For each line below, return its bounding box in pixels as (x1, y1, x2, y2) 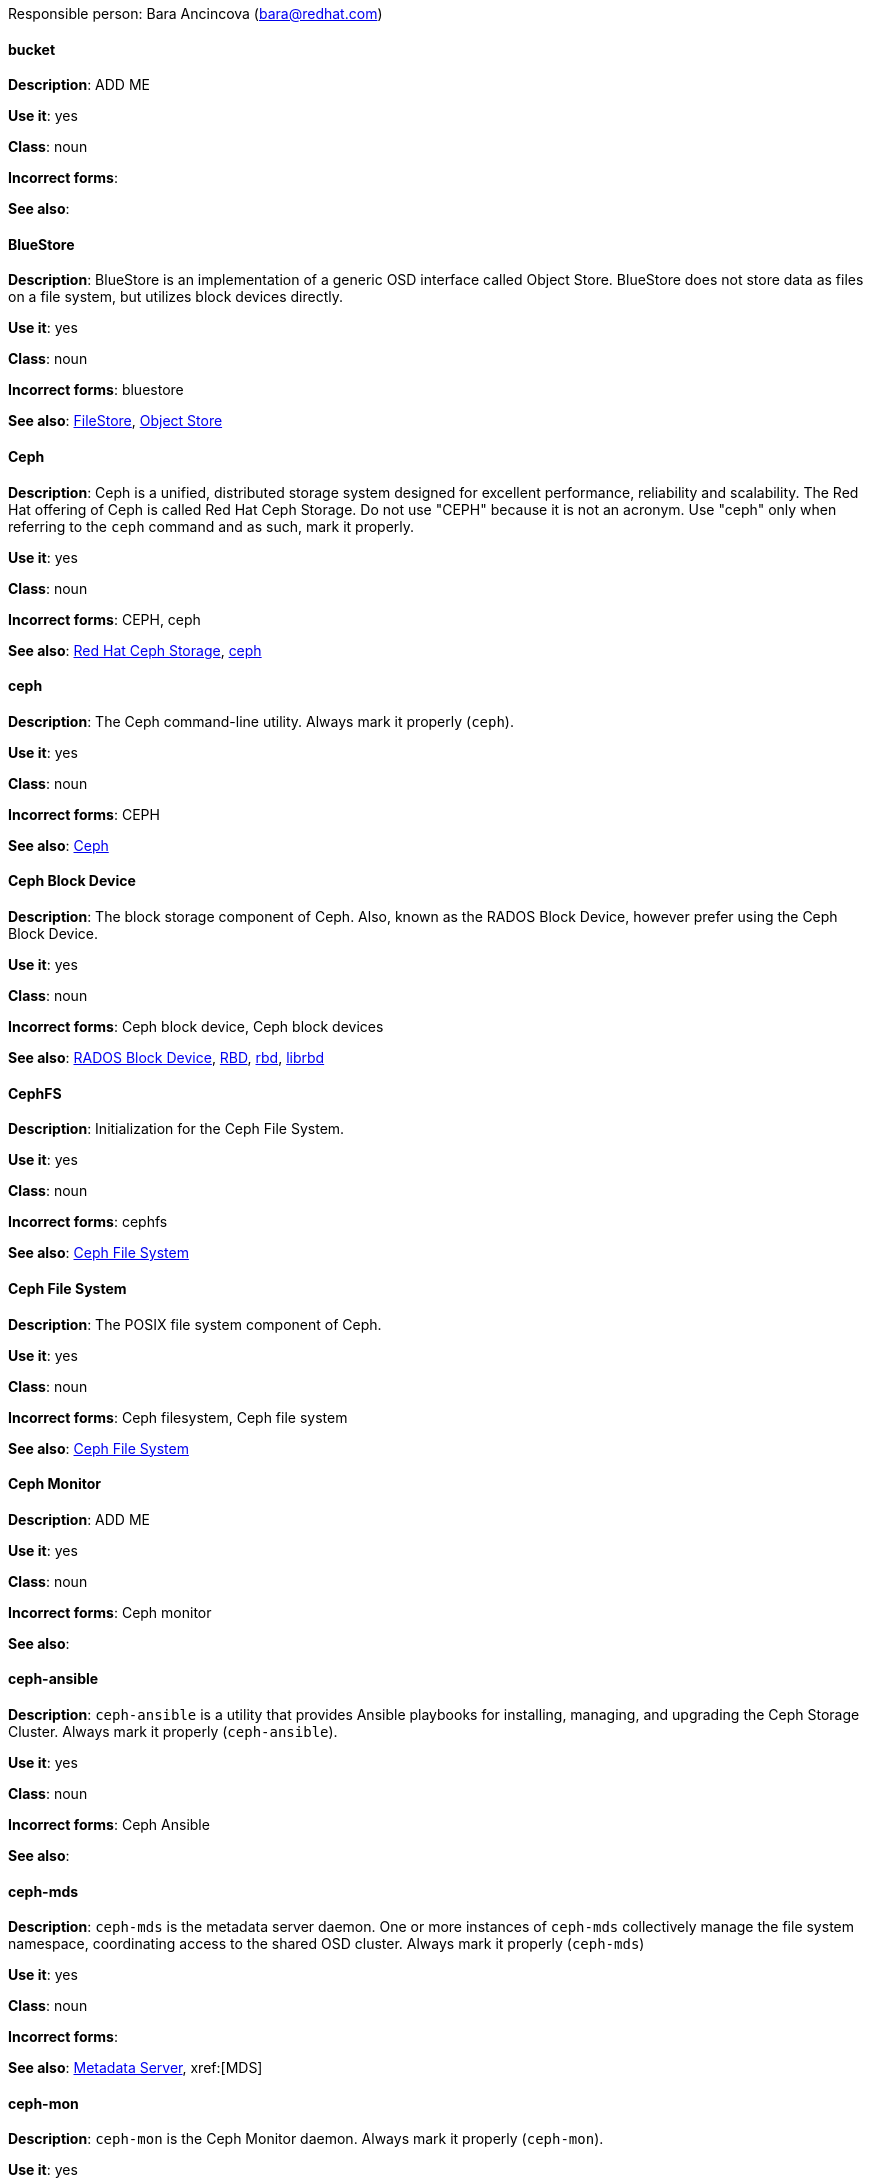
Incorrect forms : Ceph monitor (8, 1603, 212, 1621)
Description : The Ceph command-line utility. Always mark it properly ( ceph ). (8, 712, 514, 730)
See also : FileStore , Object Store (8, 412, 223, 430)
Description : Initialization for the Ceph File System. (8, 1120, 345, 1138)
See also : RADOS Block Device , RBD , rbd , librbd (8, 1049, 325, 1067)
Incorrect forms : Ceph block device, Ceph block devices (8, 1018, 384, 1036)
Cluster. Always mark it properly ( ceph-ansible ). (8, 1722, 338, 1740)
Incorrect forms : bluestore (8, 381, 184, 399)
